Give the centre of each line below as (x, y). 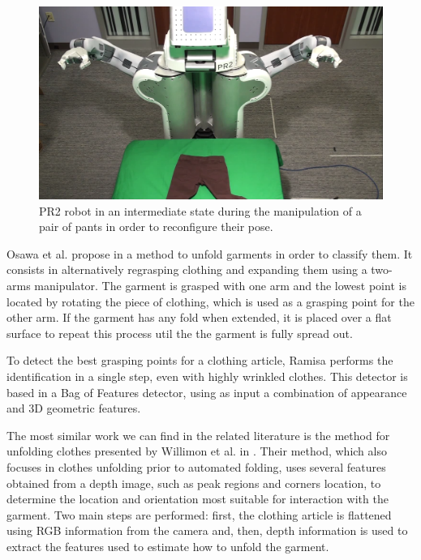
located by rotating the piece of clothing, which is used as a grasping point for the (210, 301)
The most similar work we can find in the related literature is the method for (198, 435)
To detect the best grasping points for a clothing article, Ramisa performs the (200, 360)
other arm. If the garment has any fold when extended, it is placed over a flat (199, 317)
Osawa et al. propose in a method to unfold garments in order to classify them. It (210, 253)
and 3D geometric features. (74, 408)
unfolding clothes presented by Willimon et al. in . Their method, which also (197, 451)
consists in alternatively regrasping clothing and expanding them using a (187, 269)
